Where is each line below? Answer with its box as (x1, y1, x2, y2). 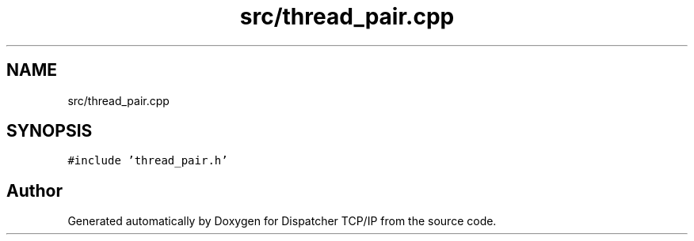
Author (6, 180, 63, 201)
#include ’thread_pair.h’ (67, 154, 228, 168)
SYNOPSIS (6, 121, 93, 141)
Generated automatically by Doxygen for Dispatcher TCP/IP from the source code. (67, 214, 497, 228)
